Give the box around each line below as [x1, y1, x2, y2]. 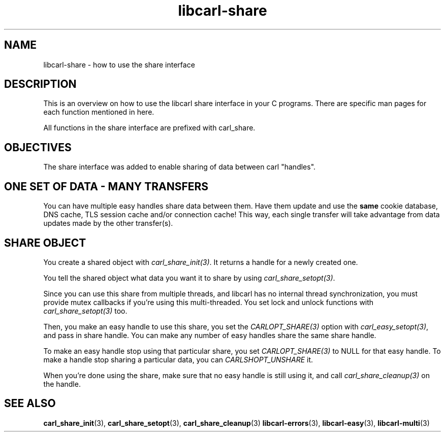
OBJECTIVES [4, 141, 72, 154]
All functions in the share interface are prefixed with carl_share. [43, 123, 256, 132]
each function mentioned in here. [43, 108, 154, 117]
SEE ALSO [4, 397, 56, 410]
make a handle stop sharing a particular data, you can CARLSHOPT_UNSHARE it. [43, 355, 313, 364]
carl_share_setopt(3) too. [43, 306, 128, 315]
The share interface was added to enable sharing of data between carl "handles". [43, 162, 316, 172]
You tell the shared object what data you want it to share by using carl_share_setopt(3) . [43, 273, 335, 282]
